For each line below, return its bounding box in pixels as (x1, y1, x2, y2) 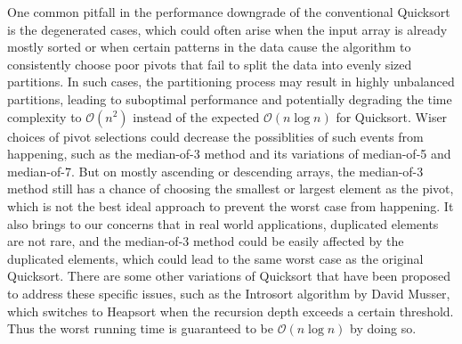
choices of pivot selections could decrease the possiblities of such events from (7, 127, 424, 145)
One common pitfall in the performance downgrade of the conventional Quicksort (7, 3, 450, 20)
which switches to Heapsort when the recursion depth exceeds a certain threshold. (7, 301, 454, 320)
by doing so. (350, 319, 417, 338)
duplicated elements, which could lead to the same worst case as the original (7, 249, 424, 267)
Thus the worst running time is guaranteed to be (7, 319, 274, 338)
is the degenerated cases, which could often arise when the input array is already (7, 20, 448, 38)
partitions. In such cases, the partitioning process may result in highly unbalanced (7, 72, 455, 91)
